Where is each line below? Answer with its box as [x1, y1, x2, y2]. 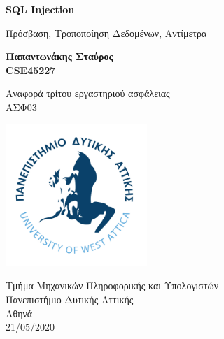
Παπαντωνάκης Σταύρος [6, 49, 113, 64]
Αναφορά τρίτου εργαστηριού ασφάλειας [6, 86, 170, 101]
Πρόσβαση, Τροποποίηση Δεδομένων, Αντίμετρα [6, 25, 207, 40]
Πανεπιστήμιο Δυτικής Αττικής [6, 291, 134, 306]
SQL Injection [6, 2, 75, 16]
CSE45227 [6, 62, 56, 77]
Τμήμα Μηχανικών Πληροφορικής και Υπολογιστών [6, 278, 219, 293]
